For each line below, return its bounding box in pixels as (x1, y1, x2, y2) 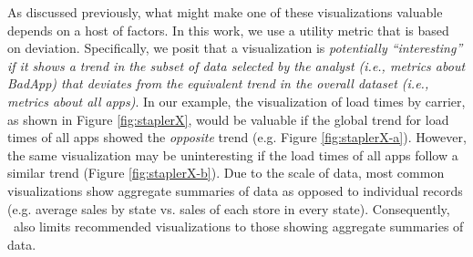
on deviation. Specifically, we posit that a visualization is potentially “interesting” (7, 38, 463, 57)
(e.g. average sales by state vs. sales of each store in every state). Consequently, (7, 199, 450, 218)
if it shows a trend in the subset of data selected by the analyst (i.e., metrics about (7, 56, 466, 75)
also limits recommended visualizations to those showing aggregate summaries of (13, 217, 464, 236)
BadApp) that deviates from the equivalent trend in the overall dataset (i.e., (7, 74, 429, 93)
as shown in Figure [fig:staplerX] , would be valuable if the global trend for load (7, 109, 449, 128)
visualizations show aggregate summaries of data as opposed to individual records (7, 180, 463, 200)
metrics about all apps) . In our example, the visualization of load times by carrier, (7, 91, 466, 110)
